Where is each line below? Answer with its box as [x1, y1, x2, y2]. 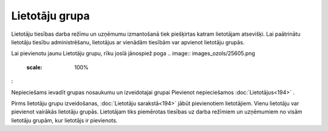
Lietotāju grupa [11, 9, 91, 22]
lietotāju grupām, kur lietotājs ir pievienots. [11, 116, 118, 124]
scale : [26, 64, 43, 71]
